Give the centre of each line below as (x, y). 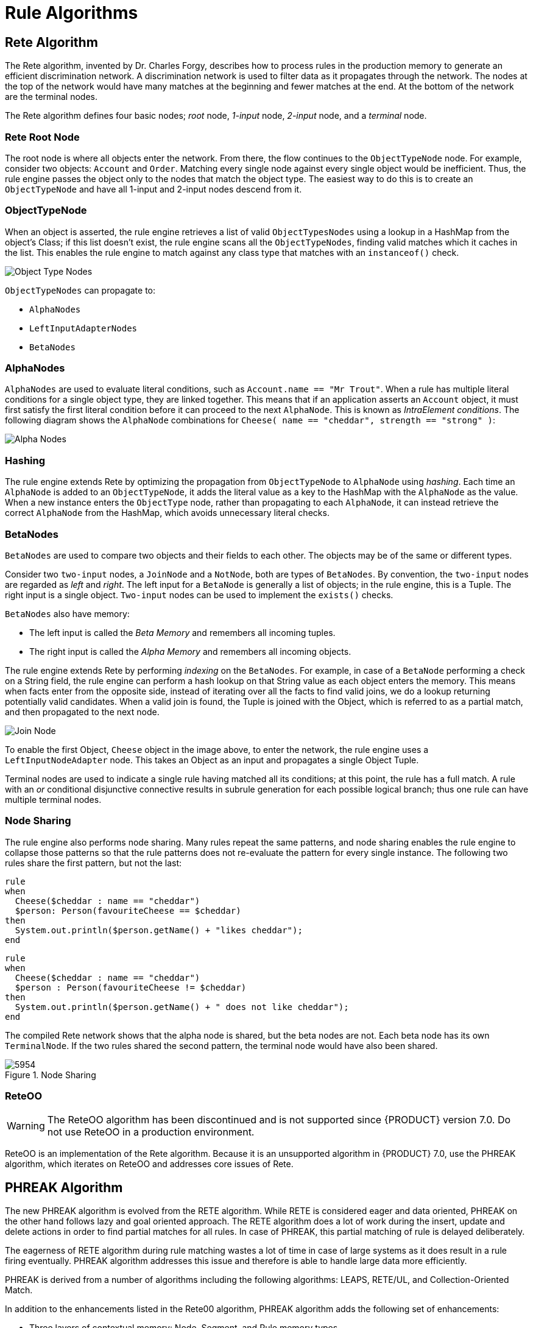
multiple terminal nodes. (53, 799)
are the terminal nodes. (51, 97)
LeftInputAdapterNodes (83, 328)
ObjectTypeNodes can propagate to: (80, 290)
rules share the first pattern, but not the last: (94, 863)
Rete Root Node (42, 137)
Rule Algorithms (72, 13)
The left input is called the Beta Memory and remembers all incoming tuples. (182, 632)
